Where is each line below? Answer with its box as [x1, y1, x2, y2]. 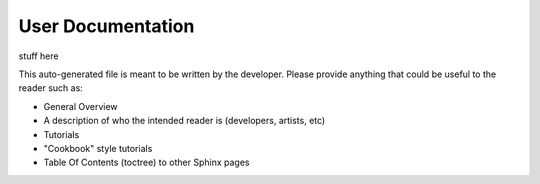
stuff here [18, 50, 59, 62]
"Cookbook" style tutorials [43, 142, 153, 154]
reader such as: [18, 82, 84, 94]
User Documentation [18, 15, 195, 37]
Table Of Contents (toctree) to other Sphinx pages [43, 156, 250, 169]
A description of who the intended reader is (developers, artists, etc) [43, 115, 326, 127]
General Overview [43, 100, 119, 112]
